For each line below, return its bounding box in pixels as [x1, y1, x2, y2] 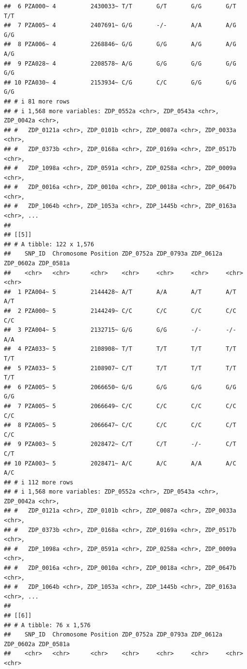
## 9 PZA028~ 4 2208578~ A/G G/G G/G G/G [4, 60, 236, 67]
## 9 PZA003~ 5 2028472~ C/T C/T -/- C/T [4, 441, 236, 448]
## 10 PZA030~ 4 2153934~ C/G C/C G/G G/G [4, 79, 236, 86]
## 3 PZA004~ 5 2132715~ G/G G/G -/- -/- [4, 326, 236, 334]
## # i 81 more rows [4, 98, 70, 105]
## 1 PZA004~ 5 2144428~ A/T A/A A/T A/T [4, 288, 236, 295]
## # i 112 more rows [4, 479, 74, 486]
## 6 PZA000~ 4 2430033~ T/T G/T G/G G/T [4, 3, 236, 10]
